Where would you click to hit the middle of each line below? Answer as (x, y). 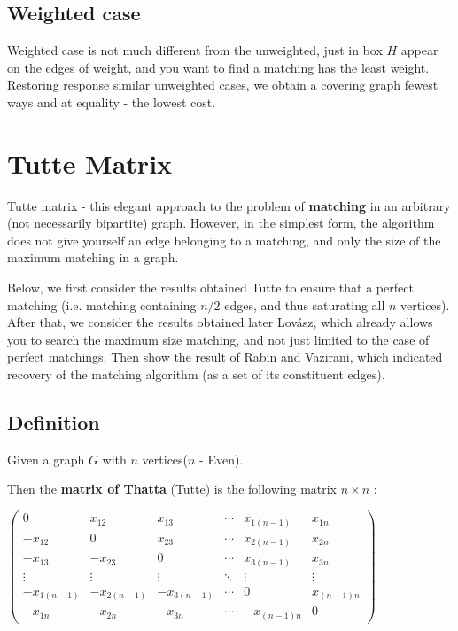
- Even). (221, 459)
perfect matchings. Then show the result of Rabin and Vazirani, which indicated (225, 357)
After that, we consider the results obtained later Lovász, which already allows (220, 322)
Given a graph (46, 459)
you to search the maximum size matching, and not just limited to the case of (218, 339)
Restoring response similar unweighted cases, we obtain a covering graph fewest (223, 85)
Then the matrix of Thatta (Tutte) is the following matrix (172, 489)
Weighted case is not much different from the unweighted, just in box (195, 50)
